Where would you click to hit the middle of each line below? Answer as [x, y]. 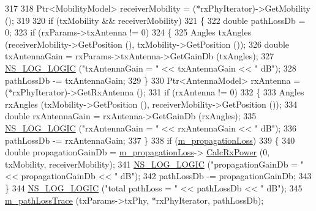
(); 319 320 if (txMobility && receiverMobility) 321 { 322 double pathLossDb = [155, 20]
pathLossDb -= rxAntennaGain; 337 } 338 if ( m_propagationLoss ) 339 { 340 [150, 140]
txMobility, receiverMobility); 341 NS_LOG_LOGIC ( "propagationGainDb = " [154, 164]
